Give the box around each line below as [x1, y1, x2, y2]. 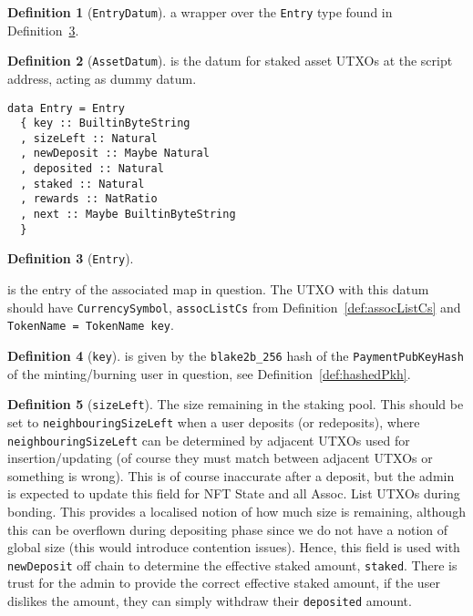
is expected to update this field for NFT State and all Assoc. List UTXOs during [7, 484, 460, 503]
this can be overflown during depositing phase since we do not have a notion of [7, 519, 447, 539]
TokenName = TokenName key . [7, 315, 174, 334]
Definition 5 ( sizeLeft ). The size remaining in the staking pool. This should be [7, 395, 464, 414]
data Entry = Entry [7, 101, 125, 115]
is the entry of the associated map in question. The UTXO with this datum [7, 280, 429, 299]
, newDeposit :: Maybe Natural [20, 147, 210, 160]
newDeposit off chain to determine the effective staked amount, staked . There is [7, 555, 458, 574]
